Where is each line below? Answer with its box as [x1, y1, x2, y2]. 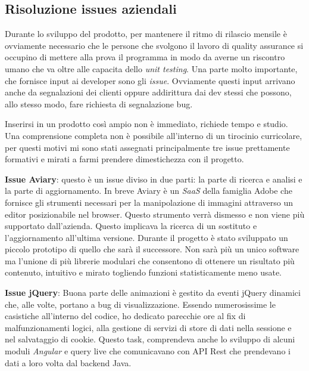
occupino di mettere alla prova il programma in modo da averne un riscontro [5, 51, 285, 63]
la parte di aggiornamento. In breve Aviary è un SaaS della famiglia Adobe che [5, 184, 292, 197]
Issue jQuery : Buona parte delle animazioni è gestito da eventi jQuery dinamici [5, 286, 301, 299]
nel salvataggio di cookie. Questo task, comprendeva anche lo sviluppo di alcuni [5, 333, 295, 345]
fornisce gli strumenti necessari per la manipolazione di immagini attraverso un [5, 196, 294, 208]
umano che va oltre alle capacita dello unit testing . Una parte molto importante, [5, 62, 298, 75]
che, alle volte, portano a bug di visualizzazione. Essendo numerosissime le [5, 298, 276, 310]
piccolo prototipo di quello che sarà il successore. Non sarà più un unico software [5, 243, 299, 255]
